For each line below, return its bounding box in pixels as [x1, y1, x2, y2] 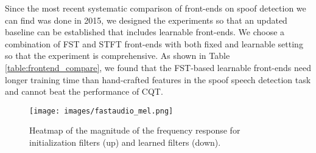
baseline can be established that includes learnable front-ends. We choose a [5, 25, 285, 38]
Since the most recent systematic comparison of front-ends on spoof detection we [5, 2, 306, 14]
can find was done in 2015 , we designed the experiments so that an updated [5, 13, 287, 26]
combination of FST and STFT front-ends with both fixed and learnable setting [5, 37, 303, 50]
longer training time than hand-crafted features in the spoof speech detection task [5, 73, 311, 86]
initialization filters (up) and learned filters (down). [29, 136, 221, 148]
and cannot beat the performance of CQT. [5, 85, 163, 98]
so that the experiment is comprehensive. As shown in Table [5, 49, 230, 62]
